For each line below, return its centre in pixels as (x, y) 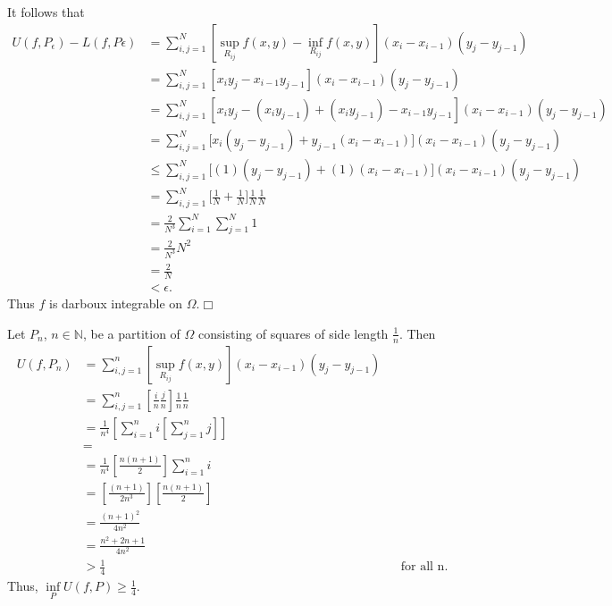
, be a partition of (131, 333)
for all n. (424, 567)
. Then (417, 333)
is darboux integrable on (116, 303)
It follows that (46, 12)
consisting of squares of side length (293, 333)
